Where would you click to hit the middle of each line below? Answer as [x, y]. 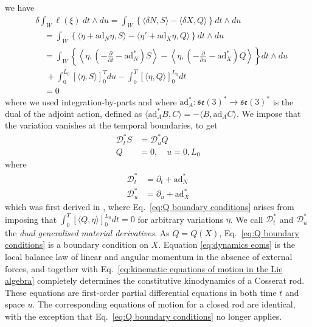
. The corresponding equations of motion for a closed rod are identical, [164, 304]
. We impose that [269, 113]
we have [20, 7]
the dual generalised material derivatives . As [87, 232]
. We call [247, 219]
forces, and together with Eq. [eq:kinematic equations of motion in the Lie [144, 268]
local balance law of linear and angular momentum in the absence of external [149, 257]
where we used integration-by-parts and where [91, 101]
